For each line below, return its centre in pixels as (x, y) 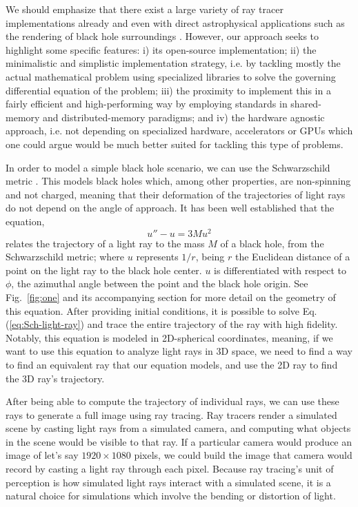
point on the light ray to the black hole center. (104, 270)
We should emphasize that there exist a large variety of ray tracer (145, 9)
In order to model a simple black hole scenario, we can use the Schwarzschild (168, 167)
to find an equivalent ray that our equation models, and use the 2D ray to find (172, 364)
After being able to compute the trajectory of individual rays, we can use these (172, 401)
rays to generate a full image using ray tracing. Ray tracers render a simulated (171, 414)
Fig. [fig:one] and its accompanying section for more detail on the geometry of (171, 297)
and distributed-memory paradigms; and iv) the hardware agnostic (184, 117)
